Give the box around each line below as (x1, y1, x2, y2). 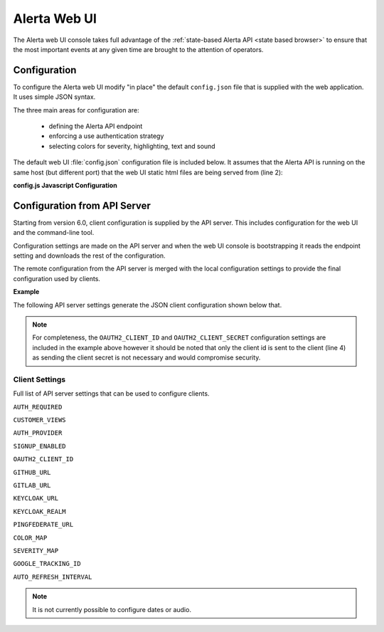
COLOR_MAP (13, 534, 48, 542)
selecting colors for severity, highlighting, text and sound (48, 142, 216, 150)
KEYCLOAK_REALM (13, 507, 67, 515)
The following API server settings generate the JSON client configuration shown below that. (13, 300, 282, 309)
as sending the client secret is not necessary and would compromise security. (32, 353, 261, 362)
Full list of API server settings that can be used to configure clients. (13, 389, 210, 398)
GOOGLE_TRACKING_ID (13, 559, 81, 568)
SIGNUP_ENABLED (13, 442, 67, 450)
